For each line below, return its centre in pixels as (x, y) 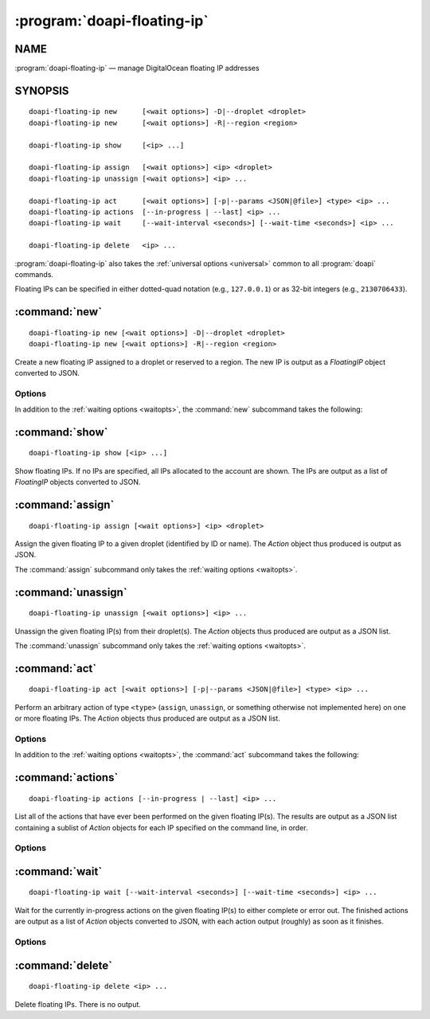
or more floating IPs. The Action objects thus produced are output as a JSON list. (147, 718)
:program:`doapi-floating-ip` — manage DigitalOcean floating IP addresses (137, 68)
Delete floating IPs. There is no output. (78, 1004)
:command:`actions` (66, 777)
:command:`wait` (59, 871)
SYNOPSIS (42, 90)
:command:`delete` (64, 965)
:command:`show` (61, 432)
